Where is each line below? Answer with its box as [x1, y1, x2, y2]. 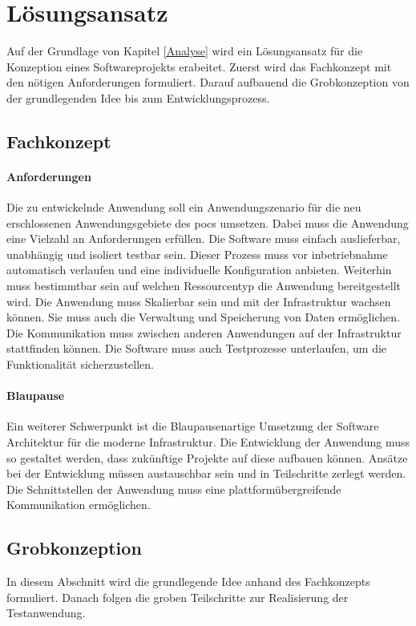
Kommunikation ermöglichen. [6, 496, 151, 513]
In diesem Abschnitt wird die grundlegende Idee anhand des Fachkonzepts [6, 573, 370, 590]
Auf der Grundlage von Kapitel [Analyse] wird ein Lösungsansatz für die [6, 42, 363, 59]
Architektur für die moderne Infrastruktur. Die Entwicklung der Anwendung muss [6, 434, 410, 450]
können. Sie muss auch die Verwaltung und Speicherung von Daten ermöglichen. [6, 309, 400, 325]
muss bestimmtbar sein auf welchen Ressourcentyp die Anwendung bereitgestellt [6, 277, 401, 294]
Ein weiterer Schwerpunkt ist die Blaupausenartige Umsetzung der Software [6, 418, 379, 434]
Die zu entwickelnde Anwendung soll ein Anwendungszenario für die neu [6, 199, 361, 216]
